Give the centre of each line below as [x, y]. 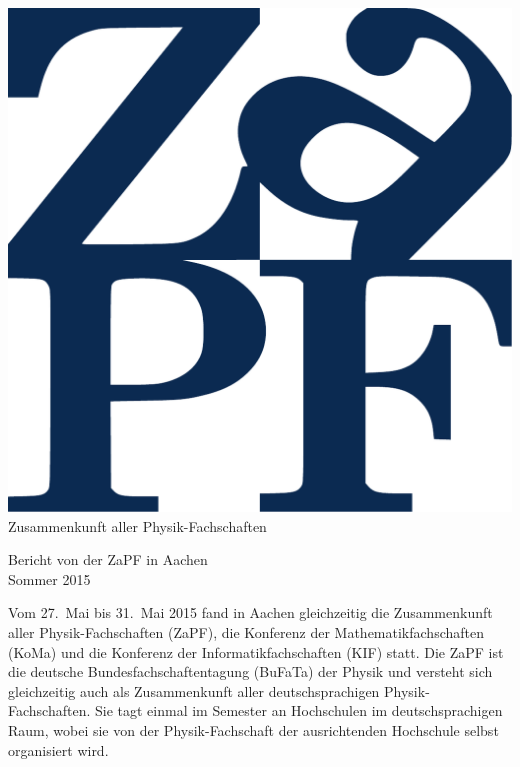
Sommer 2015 [49, 578]
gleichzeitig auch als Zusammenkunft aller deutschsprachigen [194, 690]
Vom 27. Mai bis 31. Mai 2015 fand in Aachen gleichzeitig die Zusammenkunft [250, 612]
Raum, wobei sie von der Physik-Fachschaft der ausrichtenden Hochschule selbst [253, 729]
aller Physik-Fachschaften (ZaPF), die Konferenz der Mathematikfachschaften [246, 631]
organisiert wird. [58, 749]
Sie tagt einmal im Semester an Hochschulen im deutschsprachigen [298, 710]
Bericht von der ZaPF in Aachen [108, 559]
